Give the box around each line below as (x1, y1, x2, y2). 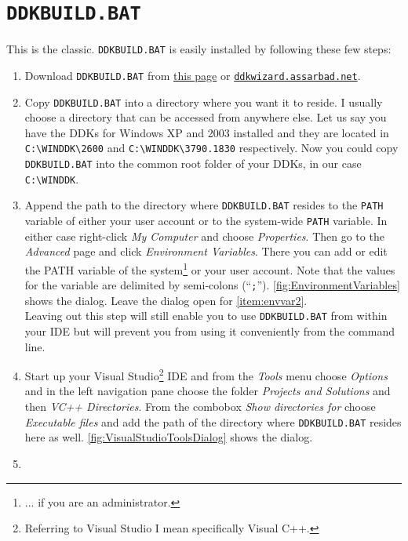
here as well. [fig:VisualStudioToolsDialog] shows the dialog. (24, 429, 313, 445)
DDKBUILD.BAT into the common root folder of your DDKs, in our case (24, 155, 362, 172)
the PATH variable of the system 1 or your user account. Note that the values (24, 259, 395, 278)
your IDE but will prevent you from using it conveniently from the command (24, 323, 395, 339)
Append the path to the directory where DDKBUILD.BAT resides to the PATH (24, 197, 384, 213)
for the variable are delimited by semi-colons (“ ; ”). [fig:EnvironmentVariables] (24, 277, 400, 293)
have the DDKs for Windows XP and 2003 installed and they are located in (24, 124, 389, 140)
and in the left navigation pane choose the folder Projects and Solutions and (24, 383, 391, 399)
